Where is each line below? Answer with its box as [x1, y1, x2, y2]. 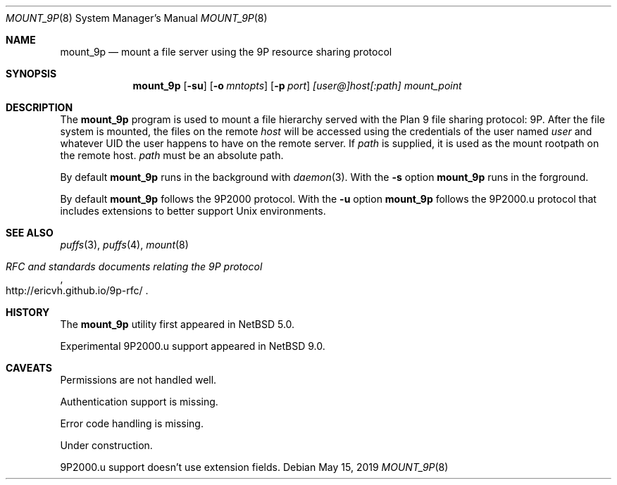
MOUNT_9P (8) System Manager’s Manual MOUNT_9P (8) [6, 12, 268, 24]
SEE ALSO [6, 227, 54, 239]
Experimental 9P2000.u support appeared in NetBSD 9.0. [60, 340, 325, 352]
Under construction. [60, 439, 153, 451]
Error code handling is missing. [60, 417, 204, 429]
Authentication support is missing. [60, 396, 218, 408]
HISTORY [6, 306, 50, 318]
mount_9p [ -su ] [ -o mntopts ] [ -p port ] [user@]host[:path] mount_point [132, 80, 462, 92]
